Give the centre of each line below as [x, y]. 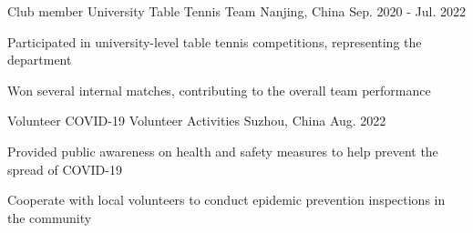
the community [50, 217]
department [40, 60]
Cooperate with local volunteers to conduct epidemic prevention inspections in [226, 200]
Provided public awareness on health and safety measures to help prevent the [223, 151]
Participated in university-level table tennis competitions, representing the [215, 41]
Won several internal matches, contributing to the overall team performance [219, 90]
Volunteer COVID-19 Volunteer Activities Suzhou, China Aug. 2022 [197, 121]
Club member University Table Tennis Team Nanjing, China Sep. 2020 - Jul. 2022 [236, 11]
